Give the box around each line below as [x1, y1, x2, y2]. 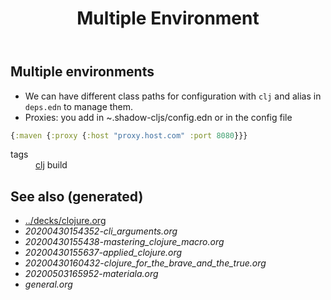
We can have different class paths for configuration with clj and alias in [24, 90, 322, 102]
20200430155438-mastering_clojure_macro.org [24, 236, 225, 248]
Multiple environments [10, 63, 155, 81]
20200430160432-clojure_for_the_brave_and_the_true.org [24, 257, 267, 269]
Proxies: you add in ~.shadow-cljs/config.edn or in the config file [24, 111, 293, 123]
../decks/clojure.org [24, 215, 107, 227]
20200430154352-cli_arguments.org [24, 225, 178, 237]
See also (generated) [10, 188, 144, 205]
